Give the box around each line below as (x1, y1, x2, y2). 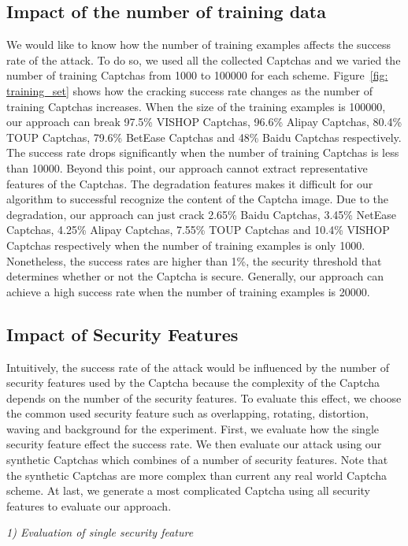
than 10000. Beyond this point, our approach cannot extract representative (6, 159, 368, 176)
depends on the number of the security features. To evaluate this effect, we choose (6, 389, 402, 406)
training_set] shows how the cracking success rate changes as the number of (6, 82, 373, 98)
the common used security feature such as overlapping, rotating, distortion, (6, 405, 369, 422)
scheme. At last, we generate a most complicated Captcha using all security (6, 482, 370, 499)
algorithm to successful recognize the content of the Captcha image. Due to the (6, 191, 389, 207)
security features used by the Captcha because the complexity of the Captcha (6, 374, 380, 391)
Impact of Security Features (6, 321, 239, 346)
